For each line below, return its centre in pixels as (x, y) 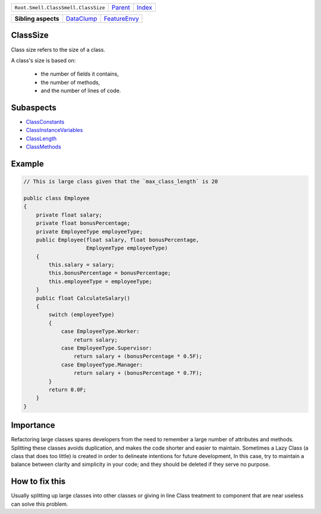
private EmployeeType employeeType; (89, 231)
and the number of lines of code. (81, 91)
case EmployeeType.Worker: (100, 331)
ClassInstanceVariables (54, 130)
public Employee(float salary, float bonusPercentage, (117, 240)
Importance (33, 425)
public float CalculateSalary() (83, 298)
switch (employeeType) (82, 315)
